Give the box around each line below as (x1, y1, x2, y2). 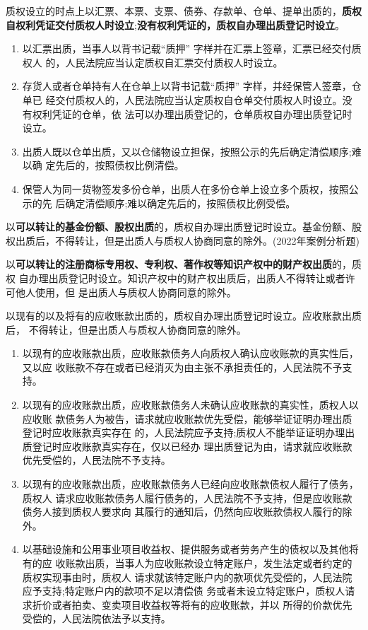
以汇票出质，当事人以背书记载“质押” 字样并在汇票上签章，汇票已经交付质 (22, 41, 362, 56)
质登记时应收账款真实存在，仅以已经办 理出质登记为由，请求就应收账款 (22, 438, 352, 453)
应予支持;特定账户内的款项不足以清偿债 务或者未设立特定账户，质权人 (22, 583, 345, 598)
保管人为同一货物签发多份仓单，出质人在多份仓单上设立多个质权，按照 (22, 181, 349, 196)
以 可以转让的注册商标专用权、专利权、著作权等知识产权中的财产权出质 (6, 257, 332, 272)
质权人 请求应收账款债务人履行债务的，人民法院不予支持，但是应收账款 (22, 490, 352, 505)
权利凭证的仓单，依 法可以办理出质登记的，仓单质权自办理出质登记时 (32, 106, 352, 121)
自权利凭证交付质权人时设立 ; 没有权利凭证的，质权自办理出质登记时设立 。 (6, 17, 345, 32)
